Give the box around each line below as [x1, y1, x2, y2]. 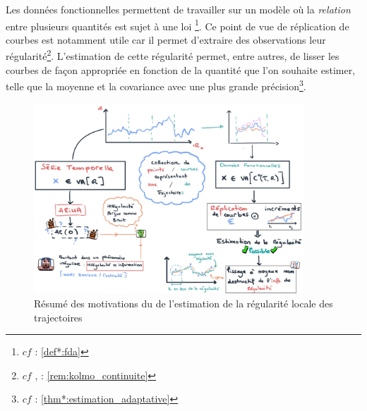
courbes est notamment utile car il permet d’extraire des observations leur [6, 32, 326, 47]
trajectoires [34, 309, 83, 324]
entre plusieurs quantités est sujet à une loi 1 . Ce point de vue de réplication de [6, 16, 349, 33]
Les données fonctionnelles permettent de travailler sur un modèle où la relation [6, 2, 351, 16]
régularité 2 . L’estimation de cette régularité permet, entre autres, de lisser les [6, 47, 339, 63]
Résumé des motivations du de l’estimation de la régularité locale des [34, 295, 333, 310]
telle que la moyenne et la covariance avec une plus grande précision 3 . [6, 77, 306, 93]
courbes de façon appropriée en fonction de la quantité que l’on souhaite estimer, [6, 62, 356, 77]
